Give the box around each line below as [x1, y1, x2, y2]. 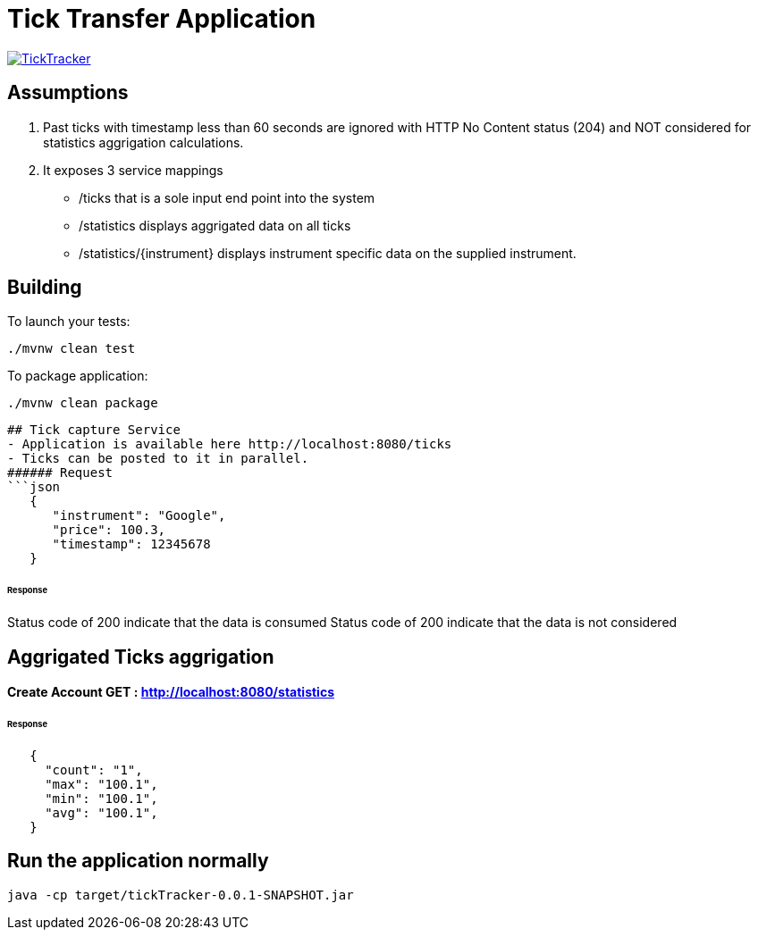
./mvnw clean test [7, 341, 136, 356]
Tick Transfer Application [7, 4, 316, 34]
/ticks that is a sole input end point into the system [79, 189, 375, 205]
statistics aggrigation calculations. [43, 134, 244, 150]
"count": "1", [45, 762, 143, 777]
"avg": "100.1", [45, 805, 158, 820]
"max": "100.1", [45, 776, 158, 791]
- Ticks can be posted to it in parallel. [7, 451, 309, 466]
